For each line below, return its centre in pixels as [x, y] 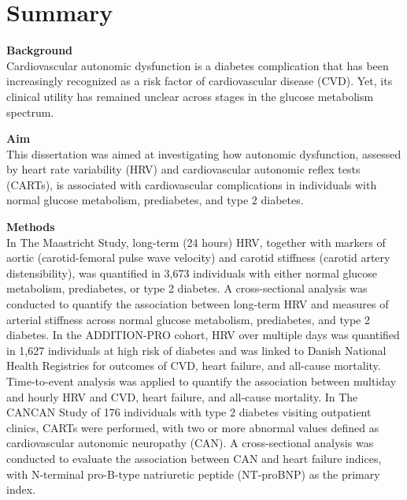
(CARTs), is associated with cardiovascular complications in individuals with [192, 184]
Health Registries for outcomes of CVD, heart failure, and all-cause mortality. [194, 366]
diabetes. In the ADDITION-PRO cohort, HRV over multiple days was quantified [203, 335]
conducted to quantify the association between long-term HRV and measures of [198, 304]
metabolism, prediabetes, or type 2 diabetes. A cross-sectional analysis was [187, 288]
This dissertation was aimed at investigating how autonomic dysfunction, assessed [204, 153]
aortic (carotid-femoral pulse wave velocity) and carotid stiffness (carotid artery [198, 257]
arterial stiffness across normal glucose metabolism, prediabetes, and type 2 [188, 319]
